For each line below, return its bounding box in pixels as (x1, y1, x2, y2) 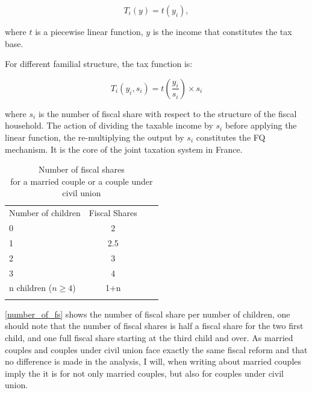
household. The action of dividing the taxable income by (5, 119, 213, 132)
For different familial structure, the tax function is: (5, 57, 193, 70)
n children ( (9, 281, 52, 294)
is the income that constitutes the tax (152, 25, 292, 37)
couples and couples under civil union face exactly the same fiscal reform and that (5, 343, 308, 356)
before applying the (225, 119, 297, 132)
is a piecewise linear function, (35, 25, 143, 37)
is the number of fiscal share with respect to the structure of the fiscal (38, 107, 297, 120)
